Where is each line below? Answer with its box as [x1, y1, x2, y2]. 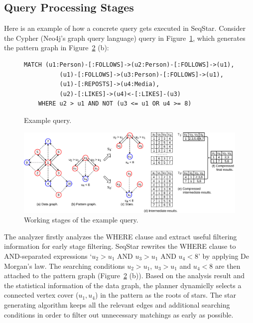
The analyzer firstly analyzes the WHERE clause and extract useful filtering [4, 231, 237, 241]
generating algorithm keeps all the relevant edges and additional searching [4, 299, 230, 310]
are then [215, 260, 241, 271]
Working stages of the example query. [24, 215, 138, 225]
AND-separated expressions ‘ [4, 250, 92, 261]
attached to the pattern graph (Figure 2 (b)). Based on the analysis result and [4, 270, 245, 281]
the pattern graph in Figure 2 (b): [4, 42, 109, 53]
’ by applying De [198, 250, 249, 261]
